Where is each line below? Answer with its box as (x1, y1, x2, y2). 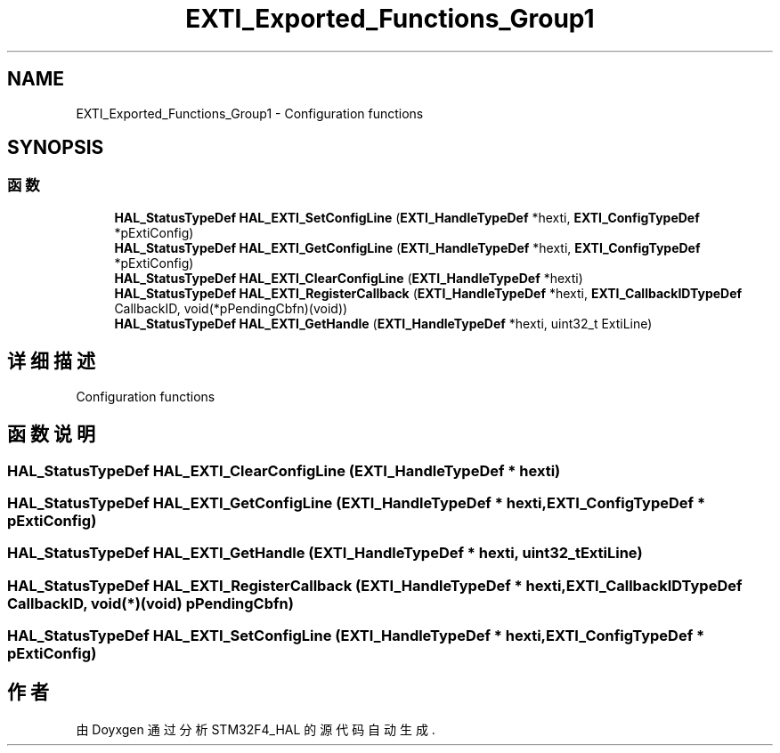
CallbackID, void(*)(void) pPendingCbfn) (7, 594, 294, 612)
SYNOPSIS (7, 136, 104, 159)
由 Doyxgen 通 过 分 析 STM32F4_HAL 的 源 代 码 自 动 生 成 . (76, 721, 435, 737)
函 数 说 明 (7, 423, 95, 446)
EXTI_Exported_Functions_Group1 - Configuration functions (76, 105, 424, 121)
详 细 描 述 (7, 350, 95, 373)
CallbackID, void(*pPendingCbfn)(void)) (114, 300, 348, 316)
